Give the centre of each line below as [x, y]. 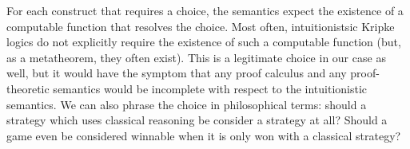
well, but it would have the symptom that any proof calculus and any [177, 73]
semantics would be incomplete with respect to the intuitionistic [210, 88]
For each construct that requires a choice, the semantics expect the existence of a [205, 10]
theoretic [28, 88]
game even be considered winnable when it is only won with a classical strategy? [204, 135]
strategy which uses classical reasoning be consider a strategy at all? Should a [197, 120]
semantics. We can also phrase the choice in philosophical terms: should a [187, 104]
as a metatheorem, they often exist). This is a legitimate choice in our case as [196, 57]
